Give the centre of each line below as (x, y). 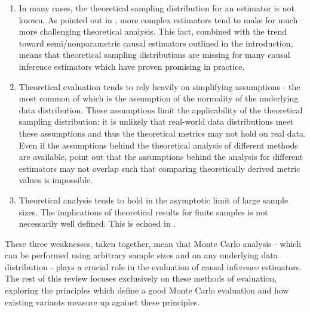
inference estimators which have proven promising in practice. (132, 66)
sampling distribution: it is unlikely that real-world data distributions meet (156, 121)
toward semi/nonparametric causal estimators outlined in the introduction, (156, 43)
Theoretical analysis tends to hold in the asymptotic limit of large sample (154, 200)
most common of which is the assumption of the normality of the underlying (159, 98)
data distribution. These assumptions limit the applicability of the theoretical (161, 109)
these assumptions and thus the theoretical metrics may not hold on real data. (162, 133)
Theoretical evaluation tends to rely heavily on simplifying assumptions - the (159, 86)
